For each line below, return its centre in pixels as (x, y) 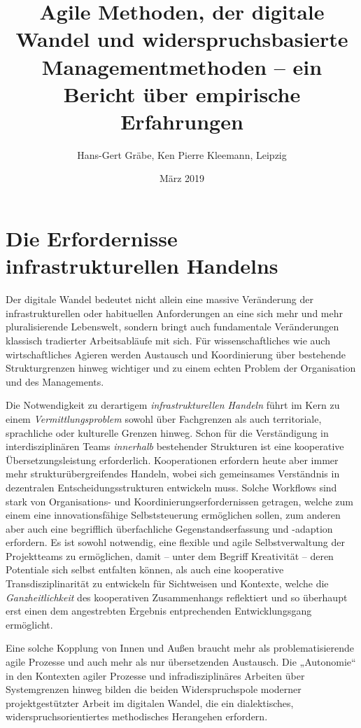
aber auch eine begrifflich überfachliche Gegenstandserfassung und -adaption (169, 528)
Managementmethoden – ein (182, 66)
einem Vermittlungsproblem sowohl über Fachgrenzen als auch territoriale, (164, 418)
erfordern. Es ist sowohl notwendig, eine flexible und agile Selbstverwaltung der (175, 542)
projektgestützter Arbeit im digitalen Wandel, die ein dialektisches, (150, 702)
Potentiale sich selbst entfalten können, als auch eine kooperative (145, 569)
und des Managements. (55, 381)
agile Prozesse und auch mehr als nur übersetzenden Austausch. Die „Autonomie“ (181, 662)
